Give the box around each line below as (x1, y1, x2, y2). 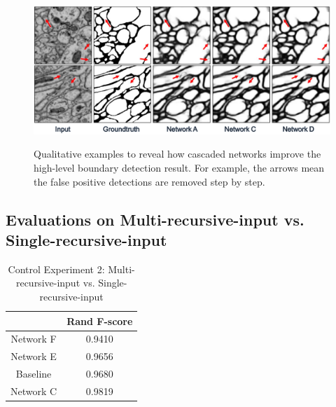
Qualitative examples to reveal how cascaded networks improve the (34, 146, 321, 161)
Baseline (15, 366, 52, 381)
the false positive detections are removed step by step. (34, 174, 265, 188)
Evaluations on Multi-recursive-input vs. (6, 208, 304, 230)
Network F (10, 331, 57, 346)
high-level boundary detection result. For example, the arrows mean (34, 160, 325, 175)
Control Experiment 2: (8, 261, 105, 276)
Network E (10, 349, 57, 364)
